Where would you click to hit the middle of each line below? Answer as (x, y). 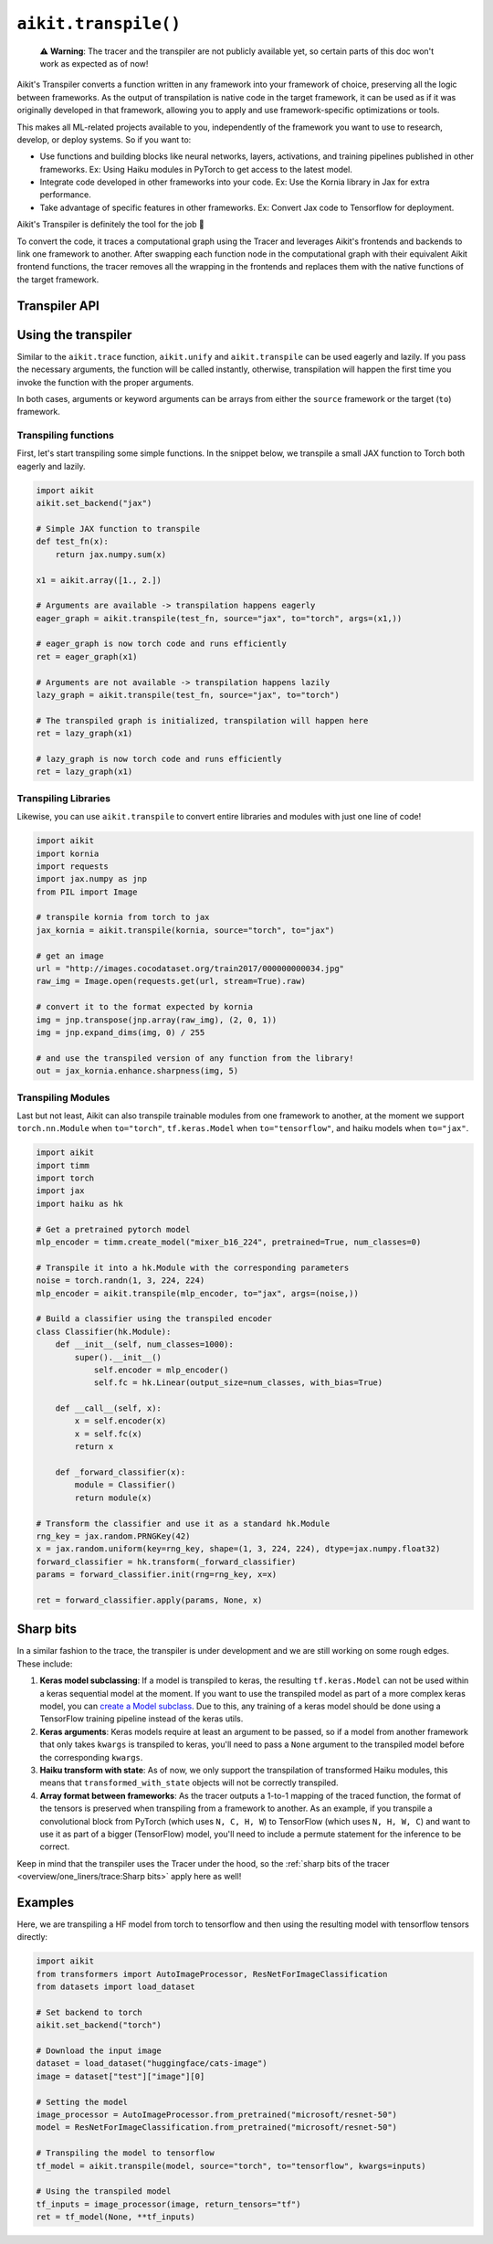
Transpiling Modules (63, 1097)
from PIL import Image (87, 892)
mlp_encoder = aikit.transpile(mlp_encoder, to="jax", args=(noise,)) (198, 1293)
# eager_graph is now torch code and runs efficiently (161, 644)
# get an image (70, 956)
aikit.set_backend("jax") (94, 503)
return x (94, 1447)
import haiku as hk (79, 1203)
